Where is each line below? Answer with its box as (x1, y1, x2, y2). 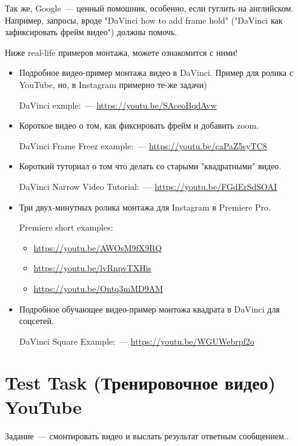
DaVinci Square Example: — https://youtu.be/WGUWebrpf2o (19, 334, 254, 347)
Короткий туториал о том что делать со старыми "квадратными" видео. (19, 160, 282, 172)
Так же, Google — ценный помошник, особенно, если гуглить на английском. (5, 2, 294, 14)
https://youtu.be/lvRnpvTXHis (33, 262, 152, 274)
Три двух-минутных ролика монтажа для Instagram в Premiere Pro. (19, 200, 271, 213)
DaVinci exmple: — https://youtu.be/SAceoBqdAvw (19, 98, 217, 111)
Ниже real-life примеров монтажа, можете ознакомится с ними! (5, 46, 238, 58)
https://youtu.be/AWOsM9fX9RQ (33, 241, 162, 254)
